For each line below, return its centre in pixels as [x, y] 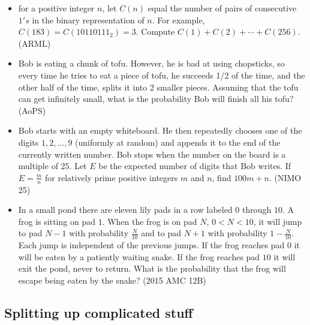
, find [222, 177]
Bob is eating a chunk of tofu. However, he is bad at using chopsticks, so [151, 63]
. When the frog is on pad [150, 221]
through [257, 210]
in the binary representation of [88, 19]
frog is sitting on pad [57, 221]
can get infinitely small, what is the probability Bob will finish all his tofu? [156, 99]
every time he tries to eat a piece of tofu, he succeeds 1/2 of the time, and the [162, 75]
